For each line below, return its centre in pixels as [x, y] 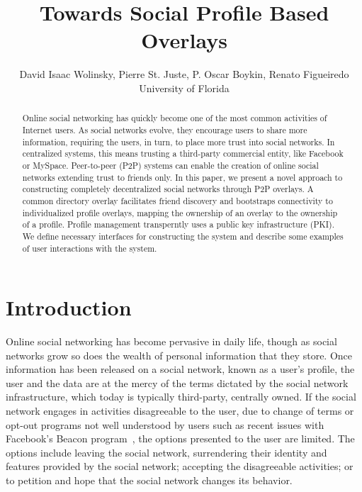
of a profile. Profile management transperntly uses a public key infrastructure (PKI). [178, 224]
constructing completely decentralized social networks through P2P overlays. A [168, 189]
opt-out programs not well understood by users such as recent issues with [165, 424]
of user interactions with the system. [90, 248]
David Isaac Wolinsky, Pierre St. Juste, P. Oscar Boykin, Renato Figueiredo [184, 74]
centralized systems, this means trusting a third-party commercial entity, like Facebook [183, 153]
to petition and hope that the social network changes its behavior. [149, 480]
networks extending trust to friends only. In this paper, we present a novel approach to [182, 177]
